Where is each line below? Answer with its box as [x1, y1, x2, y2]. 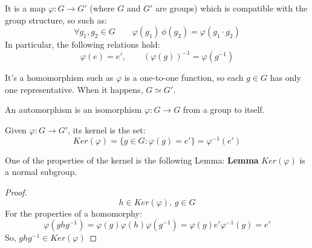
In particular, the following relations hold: [5, 38, 160, 51]
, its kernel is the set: [68, 124, 146, 136]
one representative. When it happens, [5, 83, 143, 95]
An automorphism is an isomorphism [5, 103, 142, 116]
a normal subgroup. [5, 165, 77, 178]
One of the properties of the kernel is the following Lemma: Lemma [5, 153, 259, 166]
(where [89, 2, 115, 14]
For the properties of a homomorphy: [5, 206, 142, 219]
